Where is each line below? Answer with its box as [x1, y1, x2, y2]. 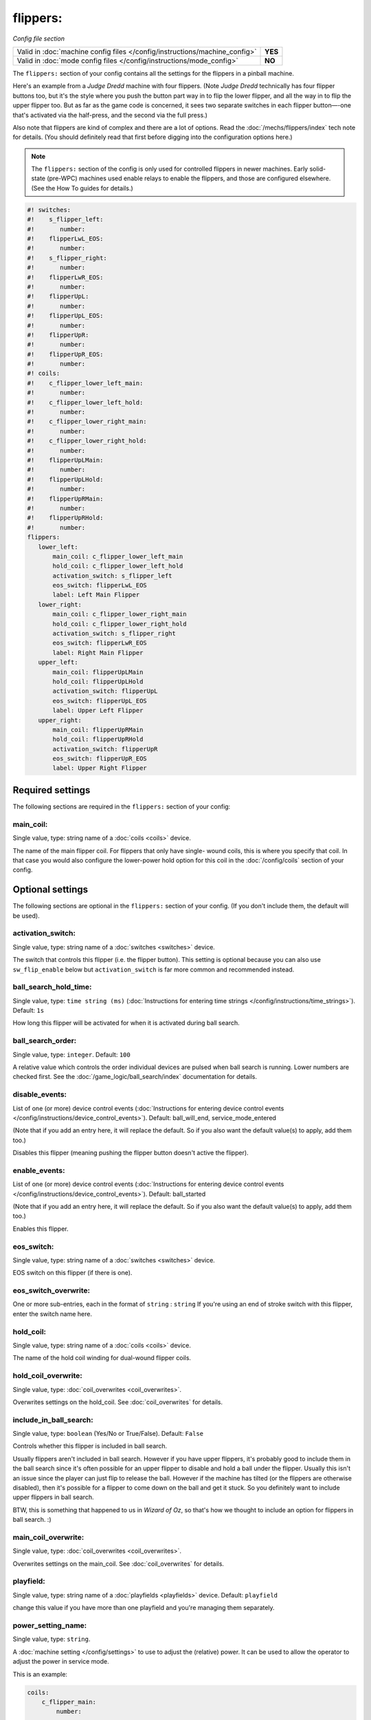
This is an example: [12, 1670, 68, 1678]
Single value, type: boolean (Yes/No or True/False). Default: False [12, 1430, 204, 1438]
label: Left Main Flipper [52, 591, 140, 599]
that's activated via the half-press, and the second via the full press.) [12, 111, 207, 119]
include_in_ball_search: [12, 1415, 93, 1424]
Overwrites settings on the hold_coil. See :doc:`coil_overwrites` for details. [12, 1397, 223, 1406]
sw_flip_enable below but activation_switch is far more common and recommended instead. [12, 965, 295, 974]
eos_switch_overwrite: [12, 1286, 91, 1296]
